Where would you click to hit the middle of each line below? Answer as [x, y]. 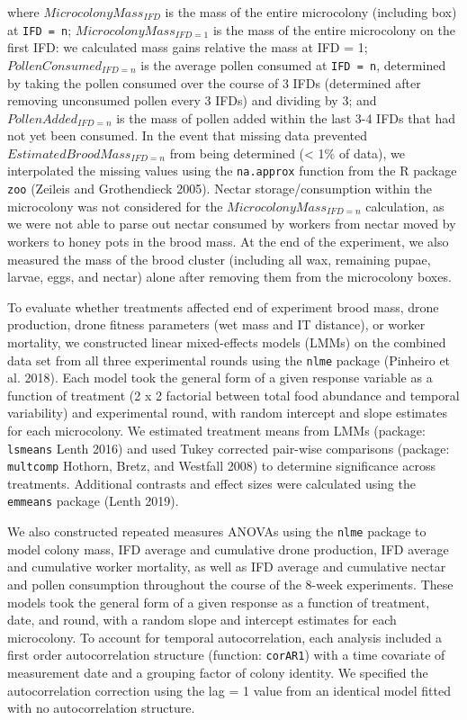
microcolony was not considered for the [115, 206]
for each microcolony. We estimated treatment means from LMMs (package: [216, 430]
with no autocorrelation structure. [101, 708]
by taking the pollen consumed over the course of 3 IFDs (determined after [214, 82]
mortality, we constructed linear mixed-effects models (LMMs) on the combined [227, 342]
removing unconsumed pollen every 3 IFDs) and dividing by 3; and [192, 100]
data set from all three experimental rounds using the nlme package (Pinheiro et [229, 360]
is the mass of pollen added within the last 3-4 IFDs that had [286, 117]
